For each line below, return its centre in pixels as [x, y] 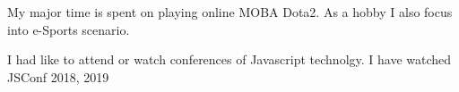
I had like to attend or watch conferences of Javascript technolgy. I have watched [229, 59]
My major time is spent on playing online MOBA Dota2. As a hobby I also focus [230, 12]
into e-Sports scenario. [69, 29]
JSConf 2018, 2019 [58, 76]
